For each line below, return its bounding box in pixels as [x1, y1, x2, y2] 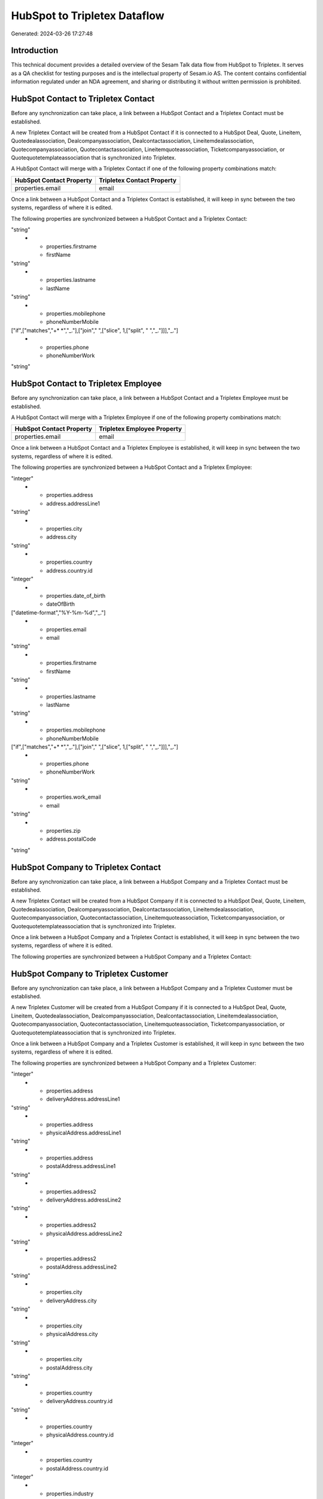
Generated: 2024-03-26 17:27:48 [11, 30, 93, 37]
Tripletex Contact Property [99, 176, 176, 184]
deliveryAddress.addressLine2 [46, 1196, 121, 1203]
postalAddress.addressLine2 [46, 1263, 117, 1271]
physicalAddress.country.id [46, 1431, 114, 1438]
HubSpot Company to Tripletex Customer [11, 968, 169, 979]
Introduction [11, 46, 59, 56]
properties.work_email [46, 793, 102, 800]
